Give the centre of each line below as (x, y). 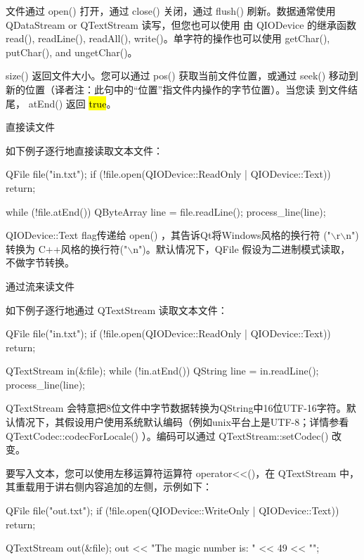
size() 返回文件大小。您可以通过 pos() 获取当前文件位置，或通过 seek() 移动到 (182, 76)
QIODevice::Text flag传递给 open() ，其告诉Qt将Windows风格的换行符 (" (168, 235)
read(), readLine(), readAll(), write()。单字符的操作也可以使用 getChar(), (168, 38)
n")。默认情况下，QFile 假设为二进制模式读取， (242, 248)
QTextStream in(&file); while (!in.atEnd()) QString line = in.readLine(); (162, 371)
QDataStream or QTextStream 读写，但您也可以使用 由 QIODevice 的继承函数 (181, 24)
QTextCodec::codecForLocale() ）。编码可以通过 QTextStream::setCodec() (167, 435)
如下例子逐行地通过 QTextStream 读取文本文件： (117, 310)
